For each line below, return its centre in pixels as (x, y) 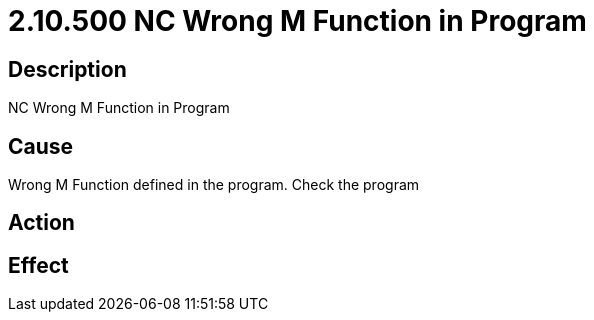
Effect (38, 265)
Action (41, 223)
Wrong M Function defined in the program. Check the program (214, 185)
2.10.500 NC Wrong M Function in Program (297, 21)
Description (67, 69)
